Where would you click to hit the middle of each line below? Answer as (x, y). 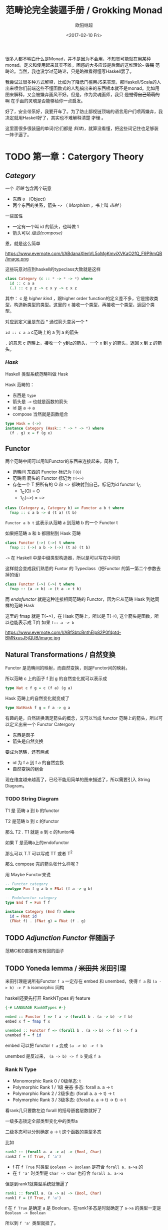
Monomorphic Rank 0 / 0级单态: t (46, 1081)
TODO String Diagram (32, 799)
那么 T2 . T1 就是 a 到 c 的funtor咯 (40, 832)
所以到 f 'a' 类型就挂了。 (32, 1223)
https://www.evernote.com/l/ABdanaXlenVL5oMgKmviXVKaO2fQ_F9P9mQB (84, 253)
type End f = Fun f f (28, 903)
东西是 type (24, 395)
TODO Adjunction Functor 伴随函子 (60, 938)
